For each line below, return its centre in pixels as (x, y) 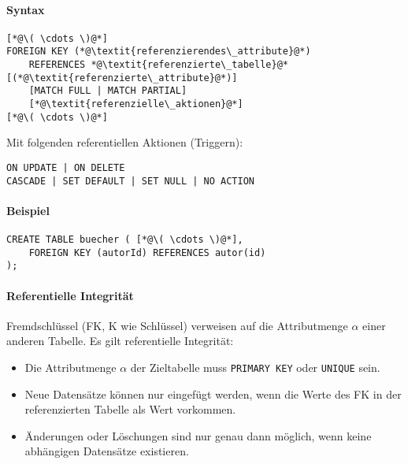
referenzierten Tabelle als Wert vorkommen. (130, 409)
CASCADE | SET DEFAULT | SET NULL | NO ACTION (130, 181)
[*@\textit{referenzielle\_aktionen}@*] (136, 104)
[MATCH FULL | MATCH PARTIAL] (108, 91)
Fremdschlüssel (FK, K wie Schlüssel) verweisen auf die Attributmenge (177, 325)
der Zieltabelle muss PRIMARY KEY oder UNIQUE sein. (255, 367)
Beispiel (28, 210)
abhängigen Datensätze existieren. (107, 451)
